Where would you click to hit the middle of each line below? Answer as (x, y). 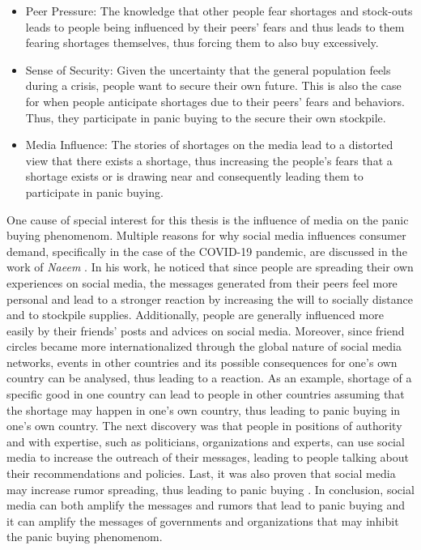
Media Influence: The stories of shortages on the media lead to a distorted (209, 145)
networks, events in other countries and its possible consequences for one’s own (202, 362)
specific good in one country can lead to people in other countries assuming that (206, 394)
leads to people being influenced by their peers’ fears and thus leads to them (215, 26)
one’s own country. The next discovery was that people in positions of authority (204, 426)
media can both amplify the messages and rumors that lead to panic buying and (206, 505)
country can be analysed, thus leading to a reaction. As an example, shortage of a (209, 378)
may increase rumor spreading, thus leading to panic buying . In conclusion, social (210, 489)
